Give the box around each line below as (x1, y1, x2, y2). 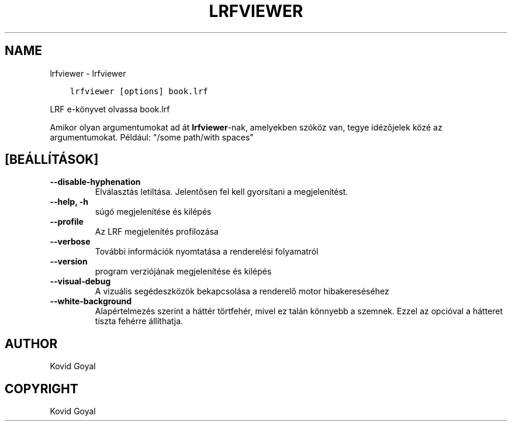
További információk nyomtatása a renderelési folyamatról (95, 246, 319, 257)
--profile (50, 217, 84, 227)
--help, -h (50, 197, 88, 207)
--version (50, 256, 88, 267)
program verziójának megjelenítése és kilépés (95, 266, 272, 277)
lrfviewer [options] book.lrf (70, 86, 208, 96)
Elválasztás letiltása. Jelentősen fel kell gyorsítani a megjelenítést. (95, 187, 348, 197)
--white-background (50, 296, 132, 307)
